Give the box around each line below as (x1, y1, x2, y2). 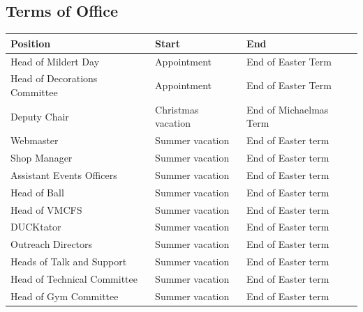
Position (10, 36, 51, 50)
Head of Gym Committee (10, 288, 119, 303)
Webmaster (10, 133, 59, 148)
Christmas (155, 102, 199, 116)
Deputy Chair (10, 109, 69, 123)
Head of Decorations (10, 71, 98, 86)
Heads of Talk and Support (10, 254, 127, 269)
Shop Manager (10, 150, 73, 165)
